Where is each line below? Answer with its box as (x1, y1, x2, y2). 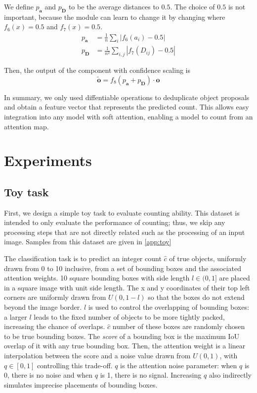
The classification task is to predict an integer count (4, 253, 162, 264)
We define (4, 1, 34, 11)
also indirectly (209, 370, 252, 380)
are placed (219, 273, 250, 283)
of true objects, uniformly (169, 253, 247, 264)
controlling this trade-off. (37, 360, 113, 370)
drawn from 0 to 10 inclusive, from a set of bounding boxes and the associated (4, 263, 242, 273)
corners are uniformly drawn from (4, 292, 106, 302)
